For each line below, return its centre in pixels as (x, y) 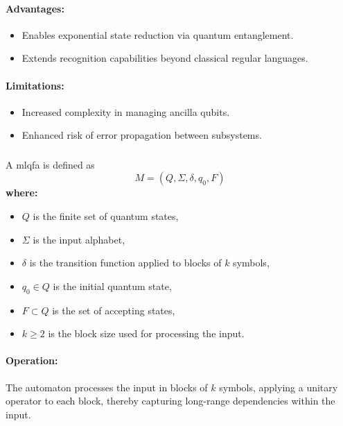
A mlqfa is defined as (50, 164)
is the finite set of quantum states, (106, 216)
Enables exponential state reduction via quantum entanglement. (158, 34)
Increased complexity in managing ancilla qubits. (126, 111)
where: (22, 193)
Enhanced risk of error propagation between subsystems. (142, 135)
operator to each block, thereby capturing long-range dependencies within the (170, 401)
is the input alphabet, (79, 239)
